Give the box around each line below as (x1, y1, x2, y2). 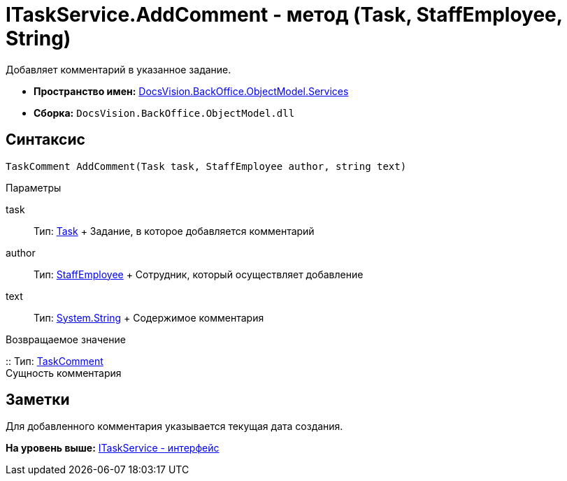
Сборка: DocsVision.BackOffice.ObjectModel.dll (34, 106, 295, 119)
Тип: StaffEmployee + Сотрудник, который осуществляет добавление (34, 268, 364, 280)
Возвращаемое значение (6, 333, 126, 345)
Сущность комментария (6, 366, 122, 379)
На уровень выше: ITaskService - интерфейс (6, 442, 220, 454)
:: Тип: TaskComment (6, 354, 103, 367)
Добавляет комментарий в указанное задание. (6, 63, 231, 76)
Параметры (6, 181, 62, 194)
